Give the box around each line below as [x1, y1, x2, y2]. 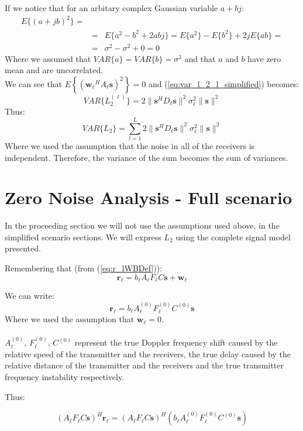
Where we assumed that [5, 52, 91, 64]
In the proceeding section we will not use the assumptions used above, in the [5, 219, 280, 232]
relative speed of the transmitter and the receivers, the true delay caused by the [5, 347, 291, 360]
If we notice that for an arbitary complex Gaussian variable [5, 2, 218, 13]
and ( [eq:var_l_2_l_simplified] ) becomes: [148, 77, 299, 89]
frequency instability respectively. [5, 371, 125, 382]
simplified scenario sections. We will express [5, 230, 161, 243]
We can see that [5, 77, 63, 89]
